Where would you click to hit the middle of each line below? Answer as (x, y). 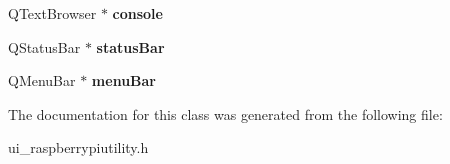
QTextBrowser (52, 13)
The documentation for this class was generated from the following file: (225, 113)
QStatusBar (44, 46)
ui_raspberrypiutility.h (78, 147)
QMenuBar (42, 80)
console (137, 13)
